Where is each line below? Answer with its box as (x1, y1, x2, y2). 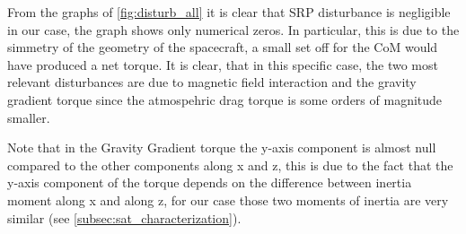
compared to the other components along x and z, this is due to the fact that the (7, 155, 453, 174)
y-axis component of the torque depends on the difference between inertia (7, 173, 412, 192)
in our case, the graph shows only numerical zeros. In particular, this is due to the (7, 20, 460, 39)
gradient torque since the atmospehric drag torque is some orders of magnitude (7, 90, 443, 108)
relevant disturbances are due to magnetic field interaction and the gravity (7, 73, 417, 91)
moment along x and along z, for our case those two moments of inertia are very (7, 190, 449, 209)
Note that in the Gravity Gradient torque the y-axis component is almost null (7, 138, 436, 157)
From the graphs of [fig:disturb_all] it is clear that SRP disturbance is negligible (7, 3, 451, 21)
